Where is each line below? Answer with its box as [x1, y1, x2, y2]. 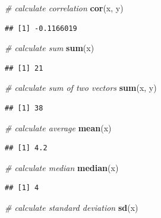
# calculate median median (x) [5, 161, 119, 173]
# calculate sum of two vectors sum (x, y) [5, 81, 157, 94]
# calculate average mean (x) [5, 121, 112, 134]
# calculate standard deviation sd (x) [5, 201, 138, 213]
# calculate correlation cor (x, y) [5, 2, 124, 14]
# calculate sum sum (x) [5, 42, 94, 54]
